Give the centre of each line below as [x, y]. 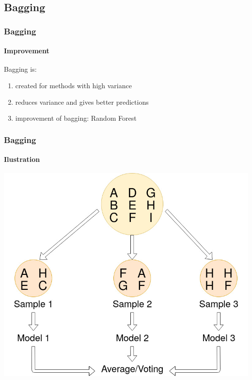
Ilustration [22, 159]
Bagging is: [20, 69]
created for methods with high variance [73, 86]
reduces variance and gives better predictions [82, 102]
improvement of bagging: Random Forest [76, 118]
